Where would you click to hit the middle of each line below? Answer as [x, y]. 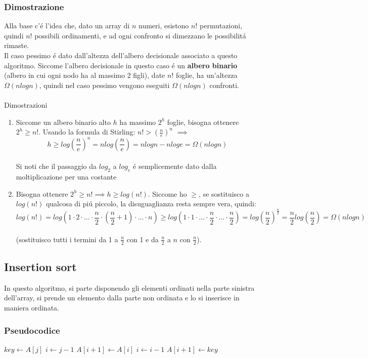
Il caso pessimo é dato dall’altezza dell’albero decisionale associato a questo [121, 55]
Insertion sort [40, 266]
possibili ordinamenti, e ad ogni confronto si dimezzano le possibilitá [140, 35]
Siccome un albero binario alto [63, 122]
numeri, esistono [164, 26]
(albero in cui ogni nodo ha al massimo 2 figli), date [85, 75]
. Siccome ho [167, 193]
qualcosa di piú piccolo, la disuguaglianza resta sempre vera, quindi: [151, 204]
